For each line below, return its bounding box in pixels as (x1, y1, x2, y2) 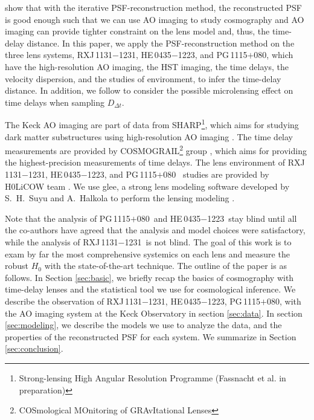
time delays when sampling (5, 95, 105, 108)
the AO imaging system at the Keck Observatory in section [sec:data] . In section (5, 306, 303, 319)
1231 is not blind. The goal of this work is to (124, 236, 292, 248)
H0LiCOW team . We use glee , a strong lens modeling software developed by (5, 179, 290, 192)
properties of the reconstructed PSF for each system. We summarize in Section (5, 330, 296, 343)
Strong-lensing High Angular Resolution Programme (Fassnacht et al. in (19, 371, 286, 384)
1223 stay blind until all (207, 212, 297, 224)
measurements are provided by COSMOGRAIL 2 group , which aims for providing (5, 143, 307, 157)
